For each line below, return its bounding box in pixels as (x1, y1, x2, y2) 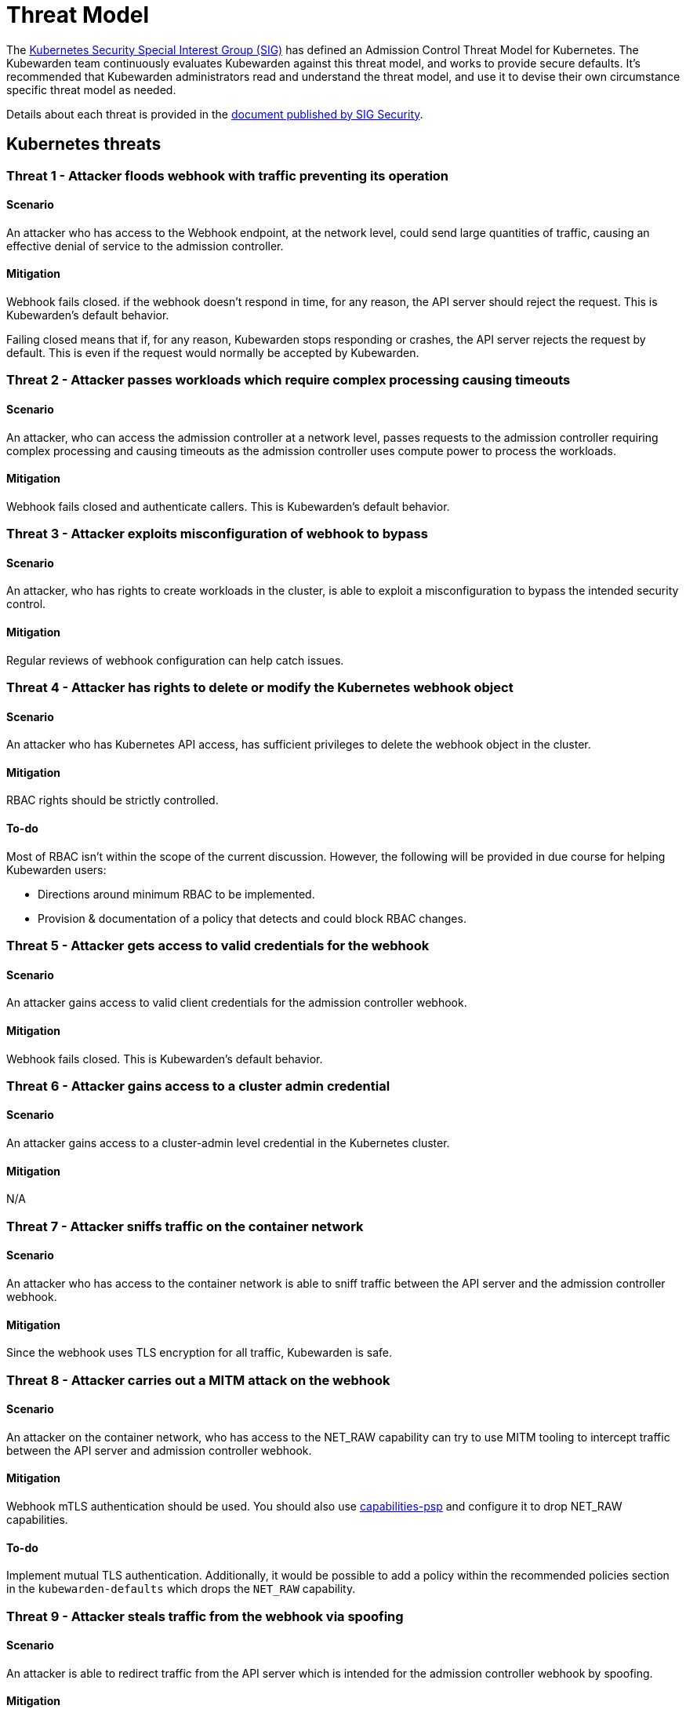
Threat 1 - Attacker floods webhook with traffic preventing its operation (6, 167, 449, 184)
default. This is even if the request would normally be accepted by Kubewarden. (6, 346, 419, 360)
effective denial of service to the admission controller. (6, 239, 284, 253)
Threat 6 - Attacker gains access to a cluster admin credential (6, 1077, 390, 1094)
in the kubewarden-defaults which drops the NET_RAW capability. (6, 1582, 356, 1596)
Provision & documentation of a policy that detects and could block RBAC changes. (38, 911, 466, 925)
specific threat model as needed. (6, 82, 176, 97)
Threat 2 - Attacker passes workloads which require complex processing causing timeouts (6, 372, 571, 388)
